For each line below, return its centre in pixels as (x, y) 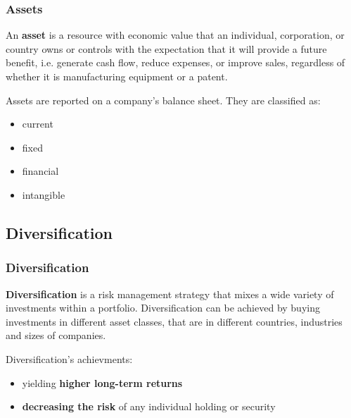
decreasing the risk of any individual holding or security (149, 406)
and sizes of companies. (56, 335)
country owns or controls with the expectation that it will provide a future (166, 48)
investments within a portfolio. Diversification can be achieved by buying (163, 308)
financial (40, 171)
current (38, 124)
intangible (44, 194)
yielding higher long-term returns (102, 382)
